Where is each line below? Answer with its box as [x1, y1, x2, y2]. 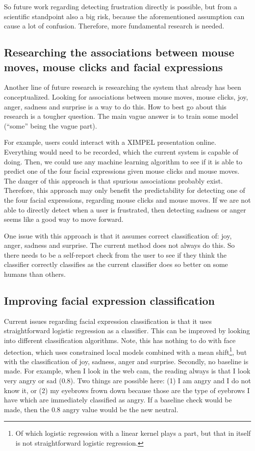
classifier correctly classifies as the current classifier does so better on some [4, 259, 228, 269]
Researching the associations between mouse [4, 45, 234, 60]
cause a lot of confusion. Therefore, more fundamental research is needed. [4, 21, 225, 31]
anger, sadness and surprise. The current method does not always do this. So [4, 240, 235, 250]
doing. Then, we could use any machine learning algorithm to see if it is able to [4, 156, 243, 166]
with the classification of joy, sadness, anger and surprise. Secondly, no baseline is [4, 356, 249, 366]
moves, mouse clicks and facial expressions [4, 59, 223, 74]
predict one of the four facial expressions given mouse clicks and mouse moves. [4, 166, 240, 176]
